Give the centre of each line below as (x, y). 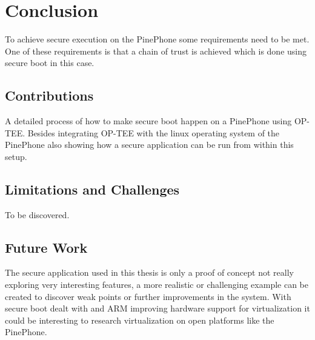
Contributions (49, 95)
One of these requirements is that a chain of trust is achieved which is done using (156, 51)
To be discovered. (37, 214)
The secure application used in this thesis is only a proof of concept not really (149, 272)
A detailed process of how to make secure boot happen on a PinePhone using (148, 121)
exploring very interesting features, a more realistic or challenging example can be (157, 285)
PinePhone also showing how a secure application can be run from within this (149, 145)
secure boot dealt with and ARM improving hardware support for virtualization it (157, 308)
